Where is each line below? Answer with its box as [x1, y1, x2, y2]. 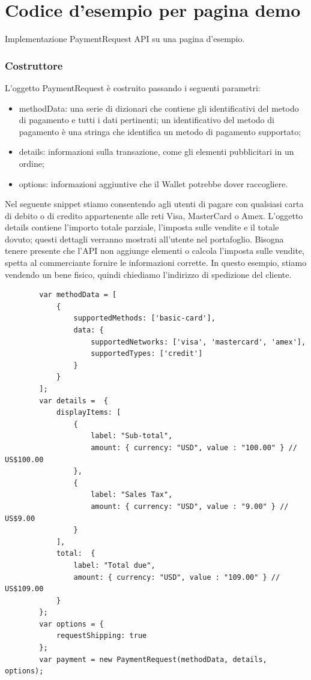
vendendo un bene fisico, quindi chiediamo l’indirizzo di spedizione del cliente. [5, 268, 292, 280]
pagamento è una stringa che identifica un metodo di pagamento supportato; [19, 125, 301, 137]
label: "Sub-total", [91, 432, 173, 441]
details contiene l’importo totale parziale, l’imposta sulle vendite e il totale [5, 221, 279, 233]
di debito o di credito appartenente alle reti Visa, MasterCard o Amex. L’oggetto [5, 209, 303, 221]
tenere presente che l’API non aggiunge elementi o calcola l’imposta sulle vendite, [5, 244, 305, 257]
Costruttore [5, 58, 63, 73]
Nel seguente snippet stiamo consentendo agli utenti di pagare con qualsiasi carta [5, 197, 304, 210]
